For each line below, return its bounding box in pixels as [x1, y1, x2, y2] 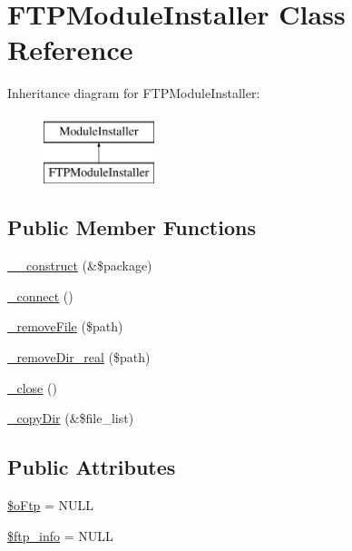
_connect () [7, 286, 73, 305]
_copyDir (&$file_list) [7, 408, 134, 428]
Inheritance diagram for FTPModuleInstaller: [7, 84, 260, 103]
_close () [7, 378, 57, 397]
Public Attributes [7, 453, 176, 481]
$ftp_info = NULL [7, 526, 113, 545]
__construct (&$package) [7, 256, 152, 275]
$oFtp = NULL [7, 496, 94, 515]
